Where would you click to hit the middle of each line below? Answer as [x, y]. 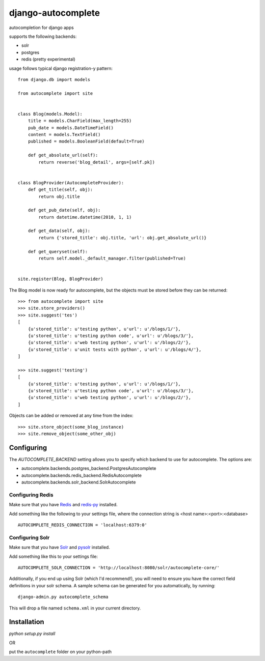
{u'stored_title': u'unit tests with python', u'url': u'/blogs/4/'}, [115, 349]
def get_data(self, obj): [59, 231]
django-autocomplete [54, 13]
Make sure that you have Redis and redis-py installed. [63, 505]
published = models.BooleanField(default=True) [86, 142]
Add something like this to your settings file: [53, 556]
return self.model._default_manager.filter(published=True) [112, 259]
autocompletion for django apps [41, 28]
